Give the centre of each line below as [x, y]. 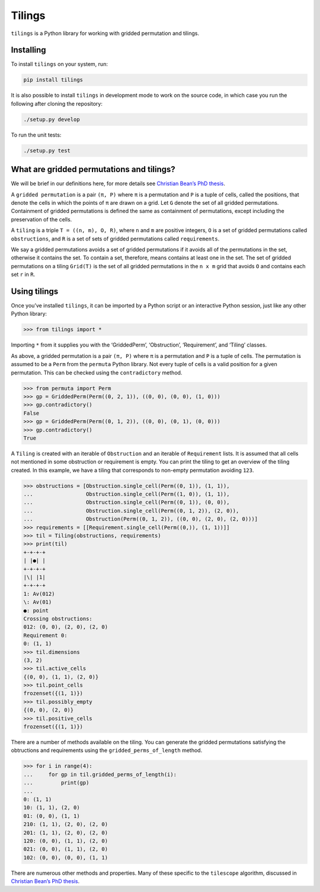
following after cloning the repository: [57, 103]
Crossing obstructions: [58, 618]
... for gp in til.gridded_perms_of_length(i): [100, 774]
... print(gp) [56, 783]
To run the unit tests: [36, 135]
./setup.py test [47, 150]
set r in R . [23, 274]
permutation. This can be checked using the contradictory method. [97, 372]
